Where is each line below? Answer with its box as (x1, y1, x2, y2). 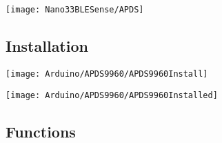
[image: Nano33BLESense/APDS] (6, 5, 144, 15)
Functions (6, 120, 76, 142)
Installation (6, 35, 88, 57)
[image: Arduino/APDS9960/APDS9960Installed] (6, 90, 218, 100)
